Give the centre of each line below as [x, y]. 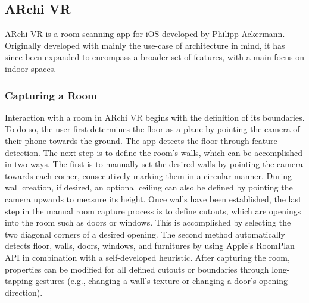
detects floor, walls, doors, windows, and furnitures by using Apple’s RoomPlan [150, 246]
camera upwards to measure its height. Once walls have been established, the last [153, 199]
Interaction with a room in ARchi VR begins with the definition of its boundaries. [155, 117]
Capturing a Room [51, 95]
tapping [19, 281]
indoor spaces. [31, 68]
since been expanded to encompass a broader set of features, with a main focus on [154, 57]
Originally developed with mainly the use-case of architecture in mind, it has [145, 45]
